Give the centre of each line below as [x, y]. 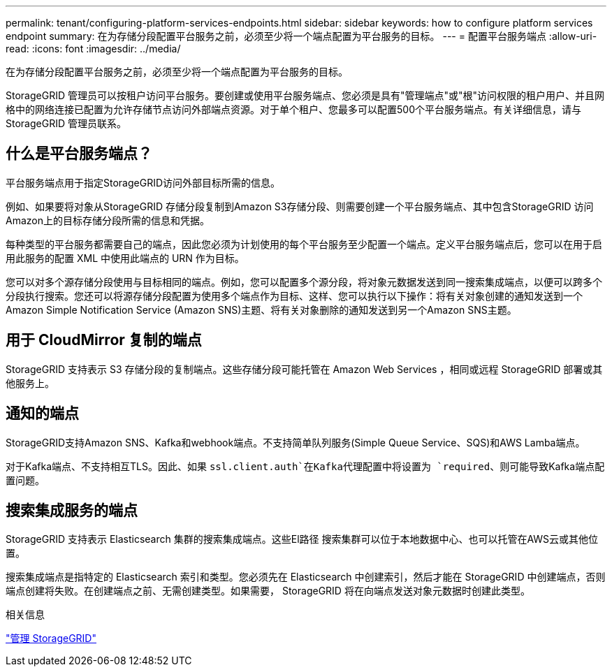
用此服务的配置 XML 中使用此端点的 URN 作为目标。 [125, 258]
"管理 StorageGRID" [51, 638]
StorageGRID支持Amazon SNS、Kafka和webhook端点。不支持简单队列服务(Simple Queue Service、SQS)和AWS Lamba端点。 [296, 442]
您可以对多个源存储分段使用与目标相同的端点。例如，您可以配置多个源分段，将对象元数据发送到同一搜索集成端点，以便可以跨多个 [304, 282]
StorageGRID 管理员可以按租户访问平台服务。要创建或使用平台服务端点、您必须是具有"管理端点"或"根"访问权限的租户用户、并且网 [305, 95]
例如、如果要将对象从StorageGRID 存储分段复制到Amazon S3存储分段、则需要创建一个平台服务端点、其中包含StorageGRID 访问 [300, 206]
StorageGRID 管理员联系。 [66, 123]
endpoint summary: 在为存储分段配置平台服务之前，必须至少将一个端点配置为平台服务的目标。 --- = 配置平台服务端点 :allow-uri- [301, 36]
